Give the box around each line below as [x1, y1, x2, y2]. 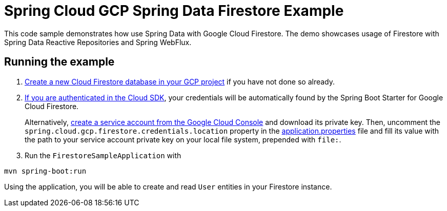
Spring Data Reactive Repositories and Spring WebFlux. [4, 37, 192, 47]
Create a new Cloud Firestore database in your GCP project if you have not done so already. [25, 77, 335, 86]
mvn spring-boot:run [4, 166, 87, 175]
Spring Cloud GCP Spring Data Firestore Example [4, 2, 344, 19]
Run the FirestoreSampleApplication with [25, 151, 181, 160]
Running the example [4, 55, 115, 69]
